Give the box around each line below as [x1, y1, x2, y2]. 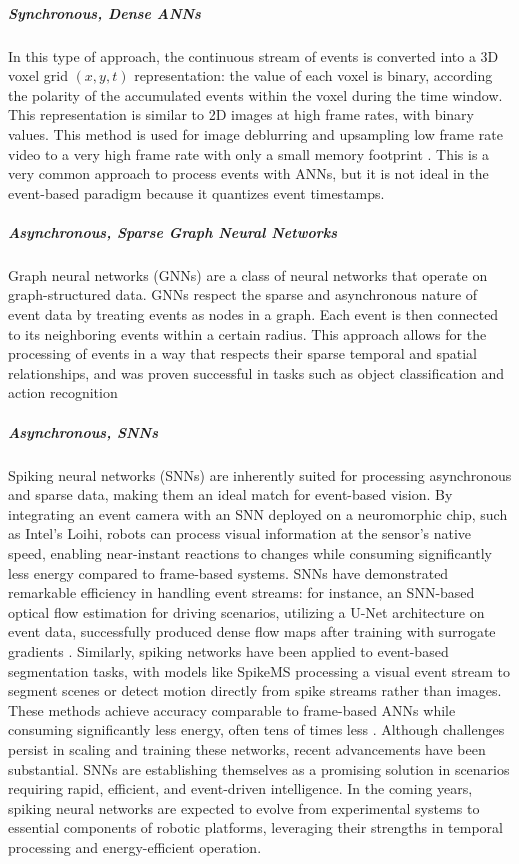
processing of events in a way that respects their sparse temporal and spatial [8, 343, 477, 364]
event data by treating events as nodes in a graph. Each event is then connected [8, 304, 499, 325]
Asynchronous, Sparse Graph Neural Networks [8, 221, 338, 242]
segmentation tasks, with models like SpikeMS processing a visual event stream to [8, 660, 510, 681]
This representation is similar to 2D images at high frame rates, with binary [8, 104, 474, 125]
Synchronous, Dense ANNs [8, 2, 201, 23]
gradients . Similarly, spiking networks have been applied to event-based [8, 640, 449, 661]
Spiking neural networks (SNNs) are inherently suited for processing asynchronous [8, 464, 512, 485]
